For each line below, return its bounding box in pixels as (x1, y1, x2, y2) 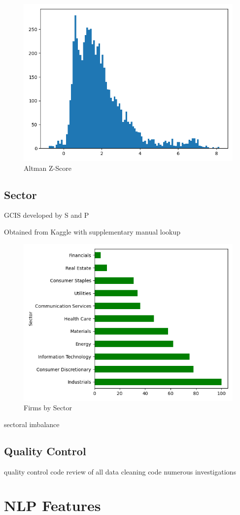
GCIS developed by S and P (4, 210, 89, 220)
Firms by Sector (24, 402, 72, 413)
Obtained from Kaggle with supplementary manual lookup (4, 226, 180, 237)
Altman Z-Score (24, 162, 71, 173)
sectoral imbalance (4, 419, 60, 429)
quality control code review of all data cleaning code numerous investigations (4, 466, 236, 476)
